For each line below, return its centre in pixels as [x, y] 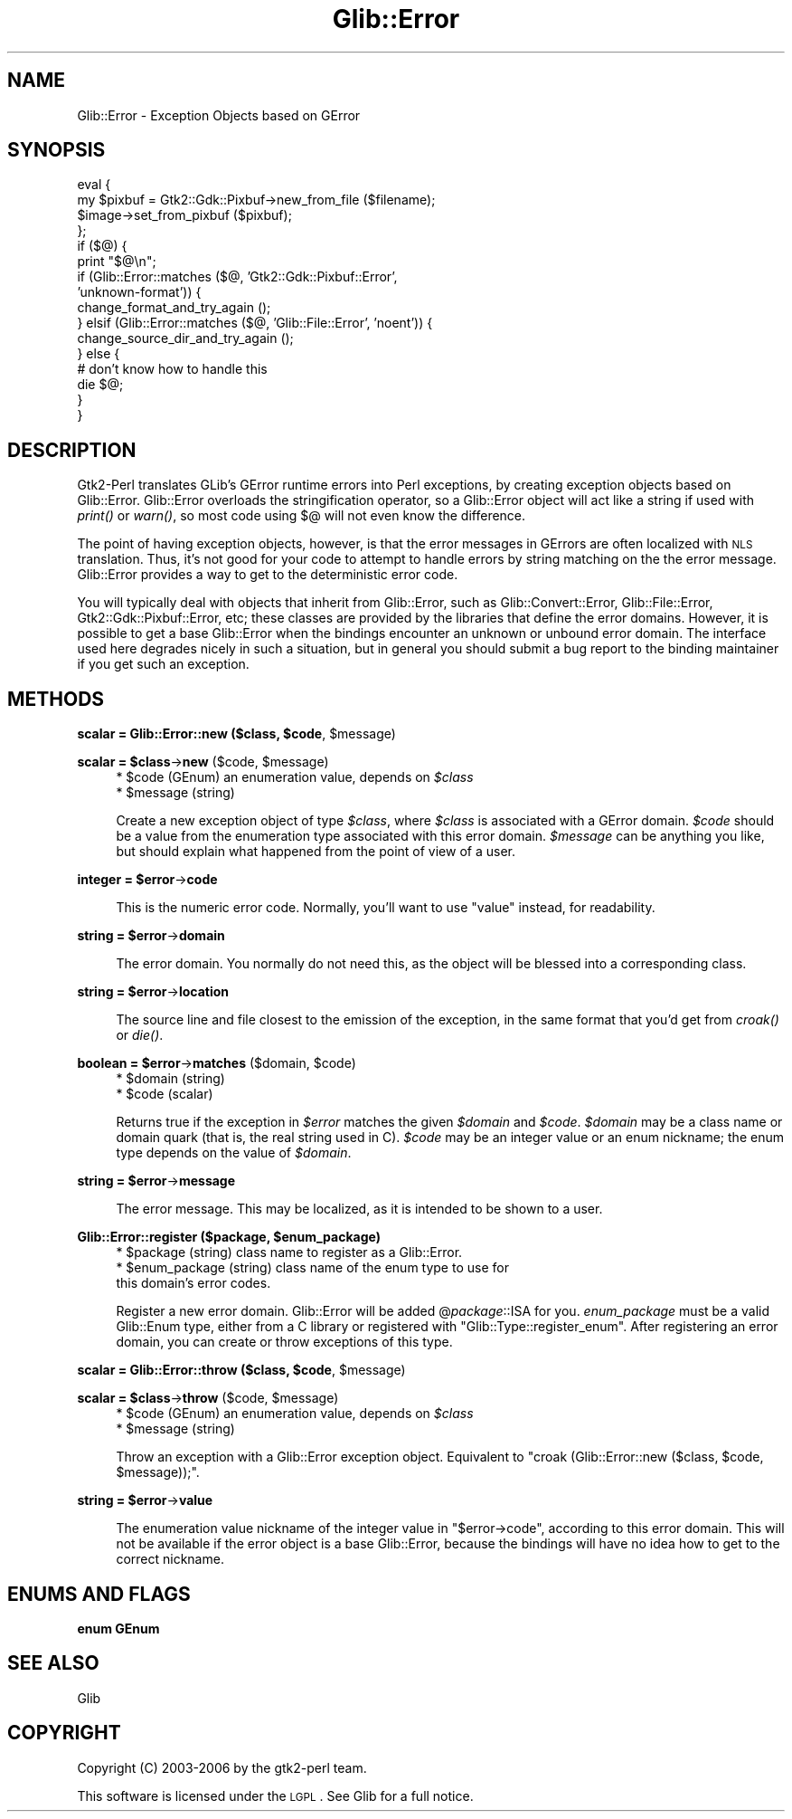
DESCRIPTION [72, 450]
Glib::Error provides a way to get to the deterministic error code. [268, 575]
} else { [99, 354]
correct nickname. [170, 1559]
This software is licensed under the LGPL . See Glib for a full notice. [275, 1795]
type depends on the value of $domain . [234, 1153]
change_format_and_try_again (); [174, 308]
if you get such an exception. [163, 664]
